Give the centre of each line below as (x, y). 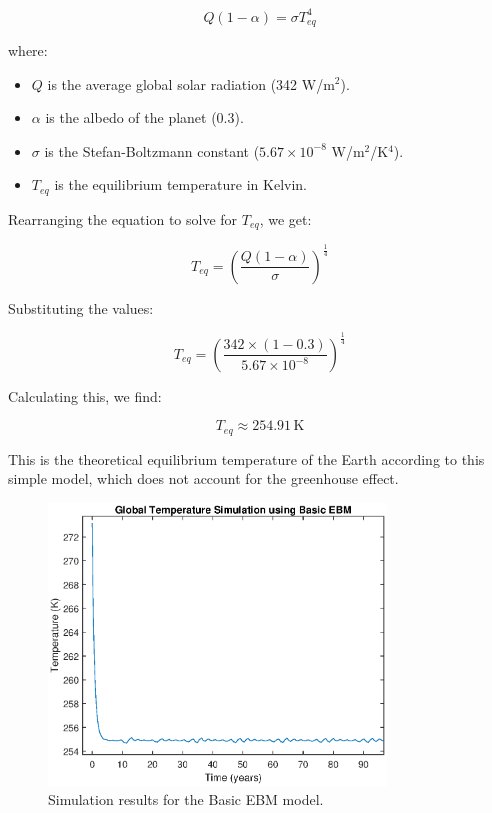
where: (28, 49)
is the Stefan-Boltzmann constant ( (152, 150)
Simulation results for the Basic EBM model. (186, 799)
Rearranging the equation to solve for (123, 218)
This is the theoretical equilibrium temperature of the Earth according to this (246, 458)
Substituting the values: (81, 307)
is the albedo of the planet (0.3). (144, 117)
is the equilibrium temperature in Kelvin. (180, 184)
